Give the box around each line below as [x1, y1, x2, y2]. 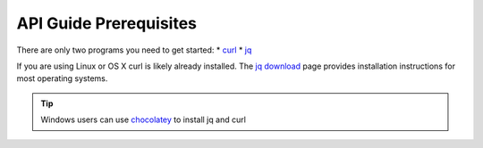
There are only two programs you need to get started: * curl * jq [16, 45, 252, 55]
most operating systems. [16, 73, 108, 84]
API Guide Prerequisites [16, 13, 197, 33]
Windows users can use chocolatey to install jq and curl [40, 114, 246, 125]
